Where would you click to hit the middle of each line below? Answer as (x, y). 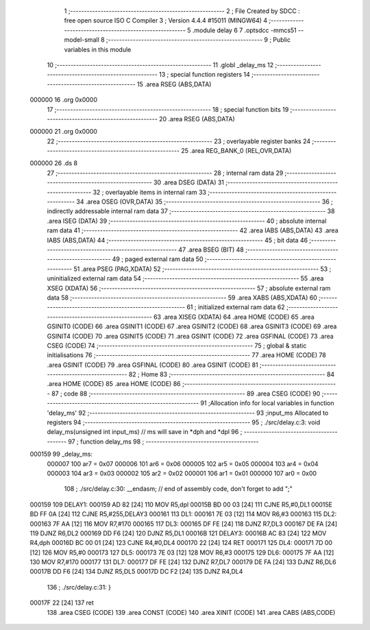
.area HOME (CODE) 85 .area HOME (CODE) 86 (114, 384)
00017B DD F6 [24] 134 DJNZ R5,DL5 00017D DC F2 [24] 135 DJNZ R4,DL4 (136, 572)
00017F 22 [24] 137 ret (62, 603)
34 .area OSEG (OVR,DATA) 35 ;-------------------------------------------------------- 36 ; (205, 202)
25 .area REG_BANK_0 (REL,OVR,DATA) (236, 151)
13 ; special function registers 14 (204, 75)
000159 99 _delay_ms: (61, 454)
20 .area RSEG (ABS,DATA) (197, 119)
